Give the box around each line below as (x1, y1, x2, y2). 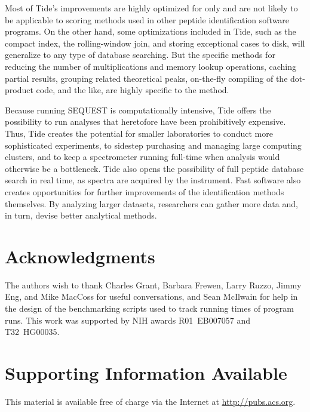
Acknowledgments (5, 244, 155, 268)
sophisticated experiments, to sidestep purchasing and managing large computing (5, 139, 302, 151)
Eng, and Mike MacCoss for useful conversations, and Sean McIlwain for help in (5, 290, 298, 303)
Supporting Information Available (5, 360, 287, 385)
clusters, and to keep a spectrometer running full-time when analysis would (5, 150, 280, 163)
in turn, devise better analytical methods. (5, 209, 157, 222)
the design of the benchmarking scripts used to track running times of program (5, 302, 294, 314)
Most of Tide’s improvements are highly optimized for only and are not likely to (5, 2, 298, 14)
